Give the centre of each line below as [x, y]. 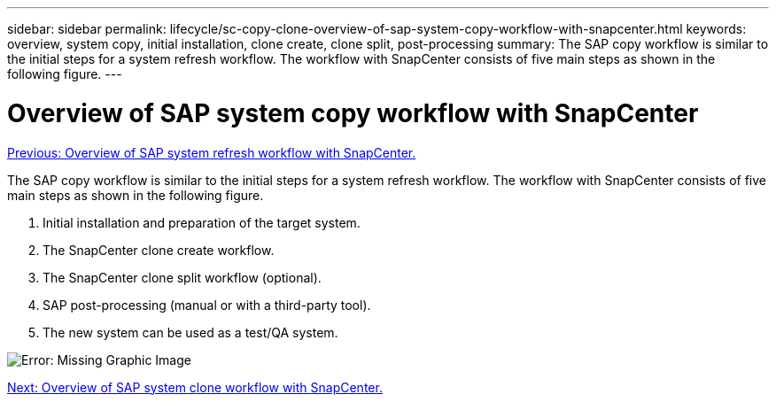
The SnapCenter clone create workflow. [159, 250]
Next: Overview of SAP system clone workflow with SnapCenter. [195, 387]
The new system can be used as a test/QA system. [190, 332]
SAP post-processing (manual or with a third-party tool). [207, 305]
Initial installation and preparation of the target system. [202, 222]
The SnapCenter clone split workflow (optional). [182, 277]
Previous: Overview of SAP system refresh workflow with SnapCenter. [212, 152]
